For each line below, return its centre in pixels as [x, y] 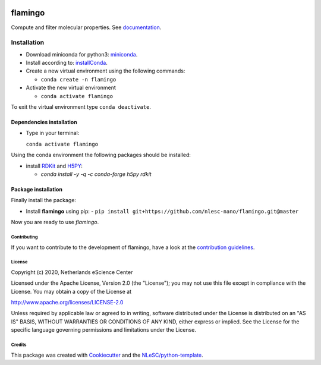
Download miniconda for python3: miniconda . [82, 54]
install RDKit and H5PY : [54, 166]
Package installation [37, 189]
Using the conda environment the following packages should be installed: [101, 155]
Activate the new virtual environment [71, 88]
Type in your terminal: [53, 133]
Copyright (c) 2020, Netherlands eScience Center [72, 272]
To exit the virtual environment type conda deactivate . [81, 107]
